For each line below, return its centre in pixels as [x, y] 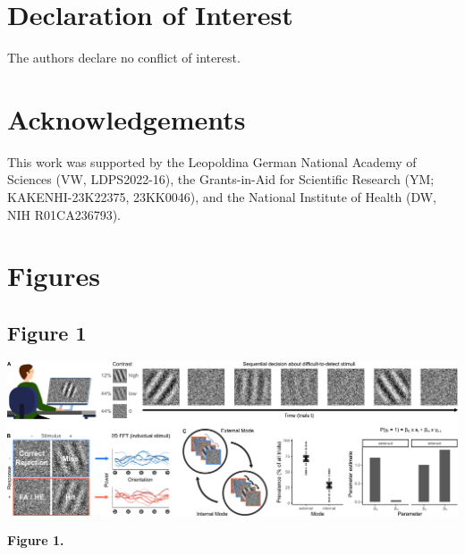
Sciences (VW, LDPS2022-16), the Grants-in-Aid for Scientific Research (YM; [221, 179]
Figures [54, 276]
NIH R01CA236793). [64, 214]
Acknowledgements [127, 118]
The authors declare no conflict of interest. [124, 58]
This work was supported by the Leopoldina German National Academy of [212, 161]
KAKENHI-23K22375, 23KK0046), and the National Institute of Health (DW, [222, 197]
